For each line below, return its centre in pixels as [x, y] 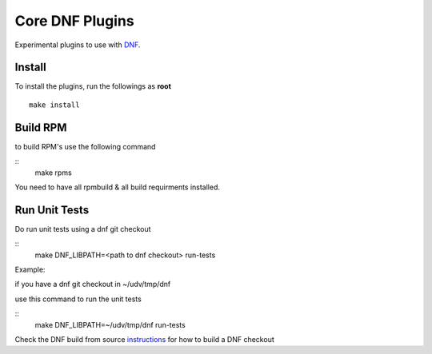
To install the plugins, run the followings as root [93, 86]
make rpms [53, 173]
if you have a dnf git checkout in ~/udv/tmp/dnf [93, 284]
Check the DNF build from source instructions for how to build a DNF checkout [145, 339]
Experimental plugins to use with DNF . [78, 45]
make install [54, 105]
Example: [30, 269]
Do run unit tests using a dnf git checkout [83, 229]
